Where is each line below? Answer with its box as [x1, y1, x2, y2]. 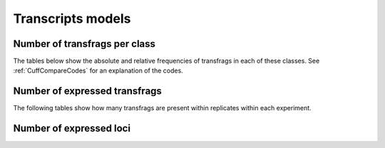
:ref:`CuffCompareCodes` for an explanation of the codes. [13, 66, 183, 75]
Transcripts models [13, 11, 131, 26]
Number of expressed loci [13, 122, 131, 134]
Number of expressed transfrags [13, 85, 162, 97]
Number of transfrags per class [13, 38, 156, 50]
